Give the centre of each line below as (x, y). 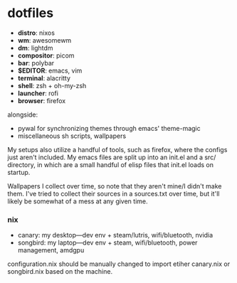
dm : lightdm (35, 48)
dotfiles (31, 13)
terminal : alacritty (44, 78)
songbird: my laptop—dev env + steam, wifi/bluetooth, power (107, 242)
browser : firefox (42, 100)
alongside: (23, 114)
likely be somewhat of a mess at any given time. (78, 201)
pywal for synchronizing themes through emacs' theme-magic (109, 128)
